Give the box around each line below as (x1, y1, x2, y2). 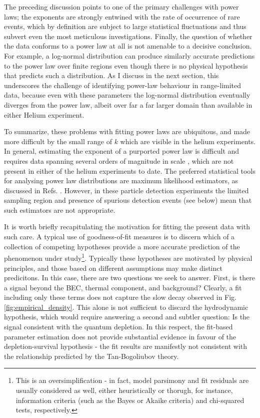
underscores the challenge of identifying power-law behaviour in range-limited (4, 80, 241, 90)
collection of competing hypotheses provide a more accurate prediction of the (4, 241, 240, 251)
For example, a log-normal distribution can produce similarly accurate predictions (4, 50, 255, 61)
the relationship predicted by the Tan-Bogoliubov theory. (4, 350, 179, 361)
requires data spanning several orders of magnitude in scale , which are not (4, 155, 234, 166)
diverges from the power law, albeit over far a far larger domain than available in (4, 99, 252, 110)
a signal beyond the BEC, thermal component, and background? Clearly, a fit (4, 282, 242, 292)
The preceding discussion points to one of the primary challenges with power (4, 2, 239, 12)
